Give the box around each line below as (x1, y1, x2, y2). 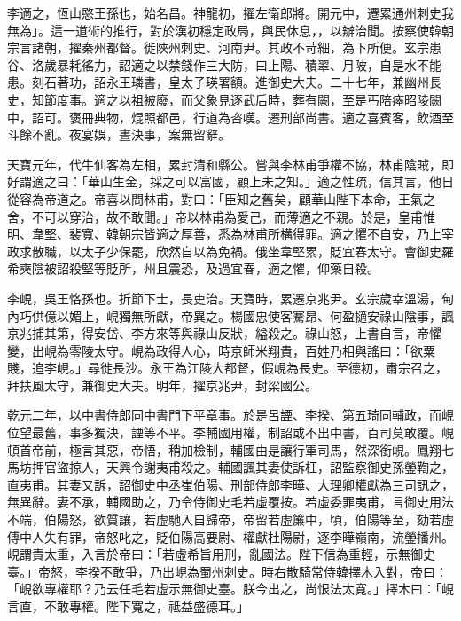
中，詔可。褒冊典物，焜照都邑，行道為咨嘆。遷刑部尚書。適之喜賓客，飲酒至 (7, 107, 454, 126)
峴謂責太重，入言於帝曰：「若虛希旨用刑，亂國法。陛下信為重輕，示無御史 (7, 545, 435, 563)
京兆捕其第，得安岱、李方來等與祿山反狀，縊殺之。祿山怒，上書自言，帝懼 (7, 324, 441, 342)
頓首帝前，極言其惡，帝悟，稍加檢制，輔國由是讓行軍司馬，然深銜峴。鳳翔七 (7, 440, 454, 459)
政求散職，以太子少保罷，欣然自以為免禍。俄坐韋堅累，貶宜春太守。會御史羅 (7, 241, 454, 260)
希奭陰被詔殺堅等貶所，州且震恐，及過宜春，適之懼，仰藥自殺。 (7, 259, 379, 278)
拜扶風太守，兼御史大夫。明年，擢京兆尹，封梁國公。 (7, 375, 317, 394)
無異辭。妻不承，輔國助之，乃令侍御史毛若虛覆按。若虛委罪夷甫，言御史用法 (7, 492, 454, 511)
